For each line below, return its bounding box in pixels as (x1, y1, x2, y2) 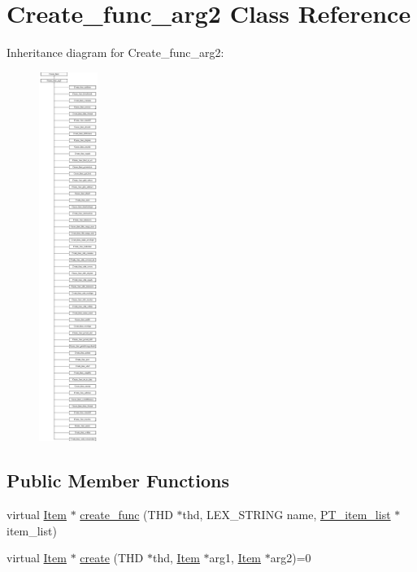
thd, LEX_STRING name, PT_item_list (182, 506, 391, 523)
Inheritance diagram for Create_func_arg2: (7, 44, 224, 61)
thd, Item (152, 549, 200, 566)
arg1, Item (209, 549, 262, 566)
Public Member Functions (7, 468, 229, 493)
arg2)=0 (270, 549, 311, 566)
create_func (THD (80, 506, 173, 523)
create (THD (80, 549, 144, 566)
